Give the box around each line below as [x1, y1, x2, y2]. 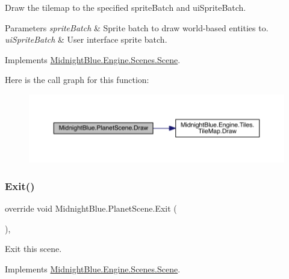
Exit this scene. [5, 242, 62, 255]
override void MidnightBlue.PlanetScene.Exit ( [5, 202, 177, 215]
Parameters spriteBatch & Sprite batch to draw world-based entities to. [5, 21, 269, 34]
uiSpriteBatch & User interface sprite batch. [5, 33, 167, 46]
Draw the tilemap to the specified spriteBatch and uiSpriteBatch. [5, 1, 246, 13]
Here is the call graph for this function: [5, 73, 149, 86]
